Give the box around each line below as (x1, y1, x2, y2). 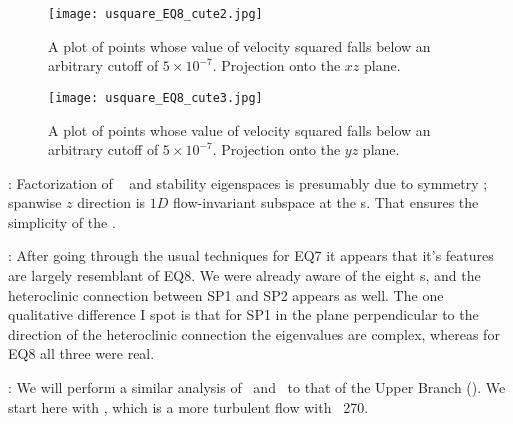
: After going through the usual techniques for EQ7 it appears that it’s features (8, 245, 494, 266)
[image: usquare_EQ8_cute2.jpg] (48, 7, 263, 21)
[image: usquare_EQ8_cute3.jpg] (48, 90, 263, 105)
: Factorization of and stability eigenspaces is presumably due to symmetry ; (8, 172, 488, 193)
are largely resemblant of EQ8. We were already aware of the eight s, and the (8, 265, 481, 286)
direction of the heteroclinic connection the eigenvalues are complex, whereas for (8, 323, 500, 344)
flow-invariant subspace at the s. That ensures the (172, 192, 479, 213)
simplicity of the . (8, 211, 116, 232)
